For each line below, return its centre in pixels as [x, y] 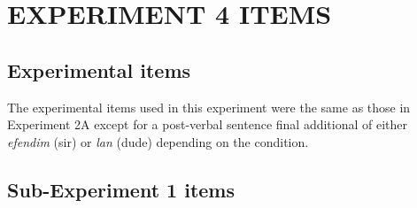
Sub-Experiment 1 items [121, 189]
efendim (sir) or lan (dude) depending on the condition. [158, 141]
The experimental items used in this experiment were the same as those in [209, 107]
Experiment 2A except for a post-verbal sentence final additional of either [208, 124]
